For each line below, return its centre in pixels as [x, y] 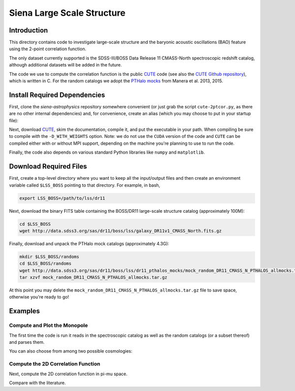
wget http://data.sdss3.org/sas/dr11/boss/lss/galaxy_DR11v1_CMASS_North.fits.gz [121, 231]
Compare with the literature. [37, 383]
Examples [25, 311]
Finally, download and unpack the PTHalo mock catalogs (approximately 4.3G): [89, 243]
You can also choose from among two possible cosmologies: [71, 351]
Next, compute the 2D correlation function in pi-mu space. [68, 374]
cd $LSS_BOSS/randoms [45, 264]
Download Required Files [48, 167]
